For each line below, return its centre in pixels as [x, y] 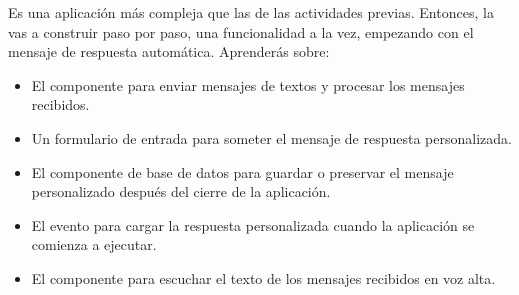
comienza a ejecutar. [94, 244]
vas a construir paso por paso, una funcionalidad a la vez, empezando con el [241, 31]
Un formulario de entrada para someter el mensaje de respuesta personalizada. [271, 137]
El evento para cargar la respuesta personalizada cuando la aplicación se [253, 224]
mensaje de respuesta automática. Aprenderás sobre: [169, 51]
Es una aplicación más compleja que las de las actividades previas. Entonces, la [251, 12]
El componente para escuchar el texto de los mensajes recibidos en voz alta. [263, 277]
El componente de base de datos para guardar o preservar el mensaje [242, 171]
